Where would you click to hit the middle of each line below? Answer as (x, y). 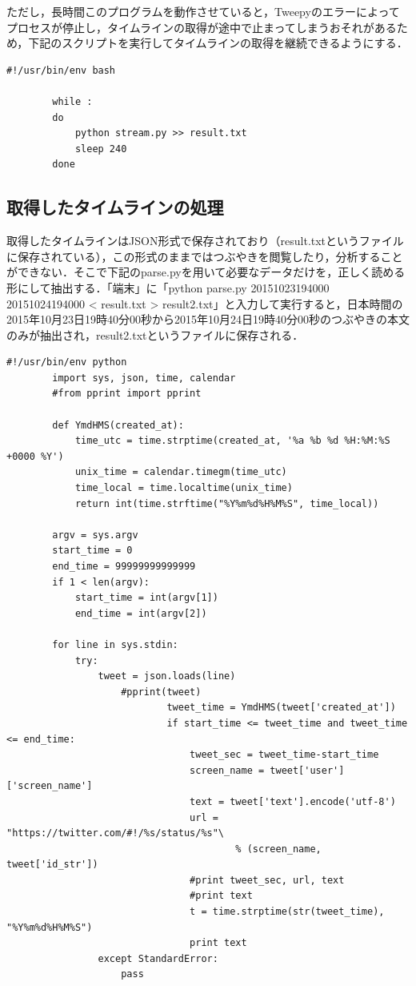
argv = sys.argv (95, 535)
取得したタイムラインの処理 (115, 207)
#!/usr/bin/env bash (61, 70)
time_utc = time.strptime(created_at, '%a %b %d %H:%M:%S (232, 441)
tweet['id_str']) (52, 865)
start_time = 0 (92, 551)
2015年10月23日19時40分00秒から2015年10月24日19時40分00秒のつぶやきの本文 (208, 319)
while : (72, 101)
